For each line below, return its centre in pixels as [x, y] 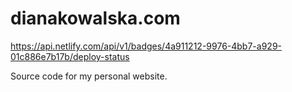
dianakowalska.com [95, 18]
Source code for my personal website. [89, 76]
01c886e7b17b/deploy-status [70, 56]
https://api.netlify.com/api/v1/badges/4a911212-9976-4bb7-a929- [146, 46]
